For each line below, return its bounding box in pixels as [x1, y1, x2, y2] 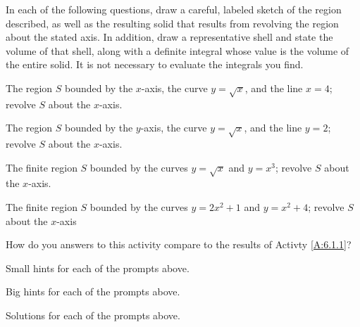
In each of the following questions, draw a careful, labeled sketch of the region [6, 2, 342, 16]
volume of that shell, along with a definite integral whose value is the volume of [6, 43, 349, 58]
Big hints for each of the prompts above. [6, 284, 180, 299]
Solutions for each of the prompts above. [6, 308, 180, 323]
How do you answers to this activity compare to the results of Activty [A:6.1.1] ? [6, 237, 352, 252]
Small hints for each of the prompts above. [6, 260, 190, 275]
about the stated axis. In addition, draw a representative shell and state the [6, 30, 333, 44]
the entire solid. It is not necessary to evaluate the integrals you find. [6, 57, 304, 72]
